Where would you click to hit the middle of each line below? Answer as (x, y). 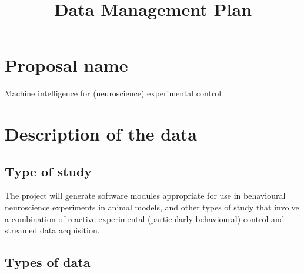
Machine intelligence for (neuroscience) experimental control (113, 93)
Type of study (49, 171)
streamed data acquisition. (52, 230)
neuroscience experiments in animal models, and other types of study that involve (152, 207)
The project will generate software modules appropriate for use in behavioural (145, 196)
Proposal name (66, 65)
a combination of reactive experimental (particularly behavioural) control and (145, 218)
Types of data (48, 262)
